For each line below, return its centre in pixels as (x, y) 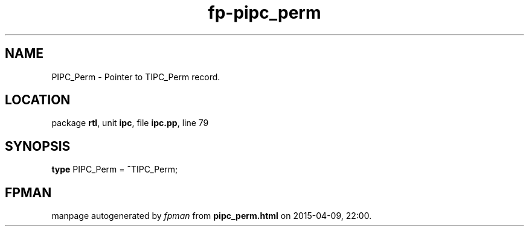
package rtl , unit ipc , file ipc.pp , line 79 (130, 123)
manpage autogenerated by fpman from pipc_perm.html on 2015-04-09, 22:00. (212, 216)
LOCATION (38, 100)
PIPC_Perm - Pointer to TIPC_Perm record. (136, 77)
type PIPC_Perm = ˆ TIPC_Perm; (115, 169)
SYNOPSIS (38, 146)
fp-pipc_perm (264, 13)
